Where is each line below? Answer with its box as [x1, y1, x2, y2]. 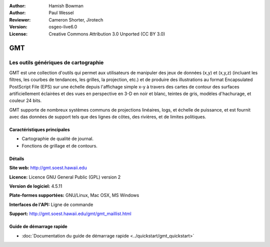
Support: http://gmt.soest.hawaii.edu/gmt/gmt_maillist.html [9, 210, 132, 217]
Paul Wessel [48, 10, 74, 16]
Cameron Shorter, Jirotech [48, 16, 103, 22]
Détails [9, 155, 24, 161]
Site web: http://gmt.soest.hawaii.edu [9, 165, 87, 171]
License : [9, 30, 27, 37]
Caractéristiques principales [9, 126, 70, 132]
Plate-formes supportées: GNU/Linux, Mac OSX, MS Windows [9, 192, 139, 198]
